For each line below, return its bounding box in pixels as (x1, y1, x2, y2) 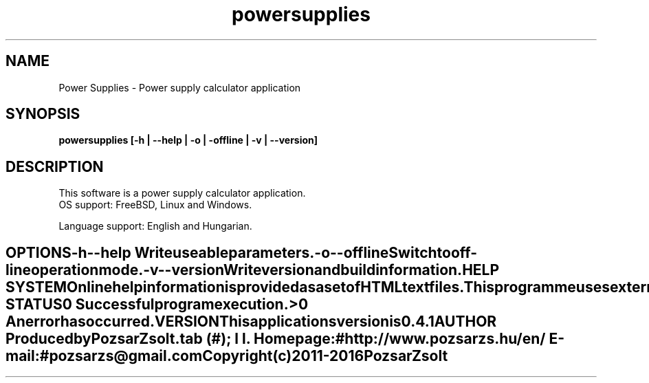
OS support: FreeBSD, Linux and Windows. (58, 199, 252, 211)
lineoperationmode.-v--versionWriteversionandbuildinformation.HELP (5, 261, 500, 278)
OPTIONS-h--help (5, 243, 131, 261)
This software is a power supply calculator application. (58, 187, 306, 199)
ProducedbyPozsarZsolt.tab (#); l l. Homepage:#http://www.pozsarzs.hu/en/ (5, 329, 546, 347)
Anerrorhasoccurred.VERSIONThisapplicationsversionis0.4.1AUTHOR (5, 312, 497, 330)
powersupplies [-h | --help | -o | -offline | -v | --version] (58, 134, 318, 146)
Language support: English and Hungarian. (58, 220, 252, 232)
